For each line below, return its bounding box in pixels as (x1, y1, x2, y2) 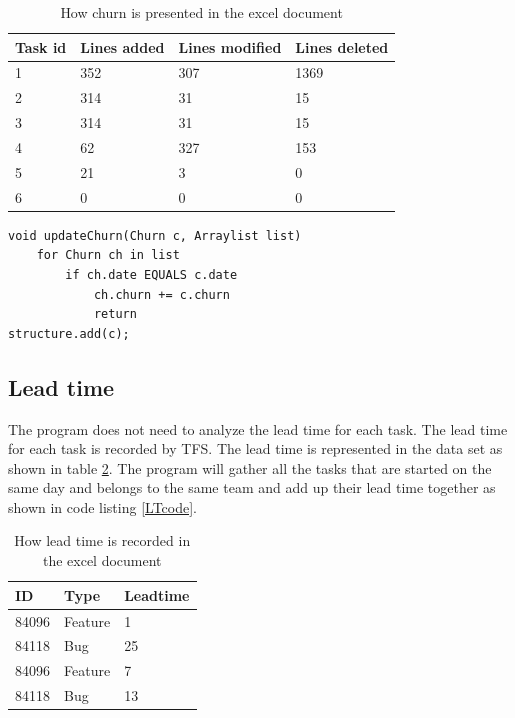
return (93, 307, 137, 322)
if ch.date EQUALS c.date (65, 267, 238, 282)
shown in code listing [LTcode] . (8, 496, 197, 517)
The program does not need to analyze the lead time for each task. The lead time (8, 418, 508, 439)
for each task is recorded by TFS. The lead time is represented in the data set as (8, 438, 503, 459)
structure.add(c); (8, 326, 130, 341)
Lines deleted (295, 36, 389, 57)
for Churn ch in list (36, 248, 180, 263)
